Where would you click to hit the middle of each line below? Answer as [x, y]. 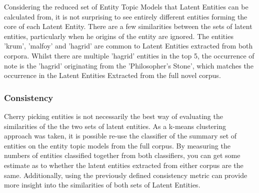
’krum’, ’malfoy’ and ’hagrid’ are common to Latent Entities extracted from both [128, 46]
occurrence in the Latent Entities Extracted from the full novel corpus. [112, 75]
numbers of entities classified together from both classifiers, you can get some [122, 155]
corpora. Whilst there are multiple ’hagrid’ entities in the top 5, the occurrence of [129, 55]
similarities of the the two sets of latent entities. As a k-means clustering [115, 126]
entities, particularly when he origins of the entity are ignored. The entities [119, 36]
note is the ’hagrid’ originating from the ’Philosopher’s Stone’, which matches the [129, 65]
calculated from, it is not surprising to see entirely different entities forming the [126, 16]
